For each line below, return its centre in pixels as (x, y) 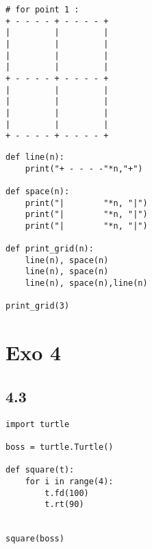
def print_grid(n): (50, 249)
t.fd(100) (67, 493)
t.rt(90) (64, 505)
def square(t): (40, 470)
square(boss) (35, 539)
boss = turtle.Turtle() (60, 447)
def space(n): (38, 191)
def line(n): (35, 157)
